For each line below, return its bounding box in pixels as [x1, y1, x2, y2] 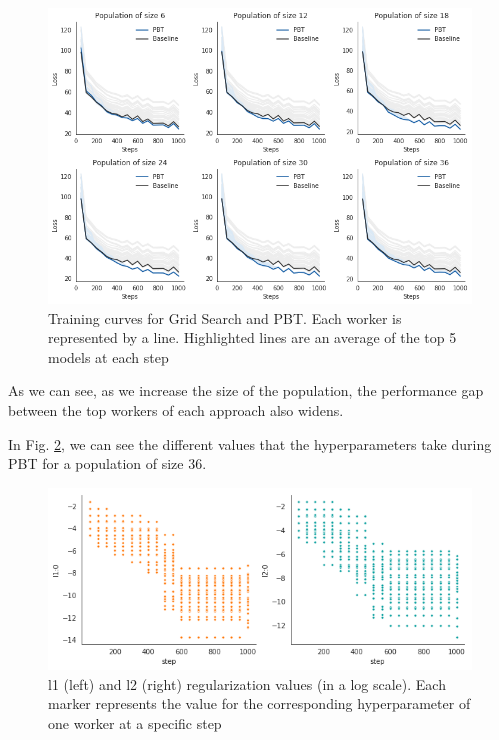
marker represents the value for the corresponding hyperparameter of [48, 693, 471, 714]
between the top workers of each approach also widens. [8, 399, 344, 420]
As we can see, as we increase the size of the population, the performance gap [8, 380, 484, 401]
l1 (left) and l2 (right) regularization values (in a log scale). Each [48, 673, 446, 694]
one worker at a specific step [48, 712, 222, 733]
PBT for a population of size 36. [8, 453, 207, 474]
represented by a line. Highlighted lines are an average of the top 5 [48, 327, 457, 348]
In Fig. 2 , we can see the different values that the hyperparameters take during [8, 433, 492, 454]
